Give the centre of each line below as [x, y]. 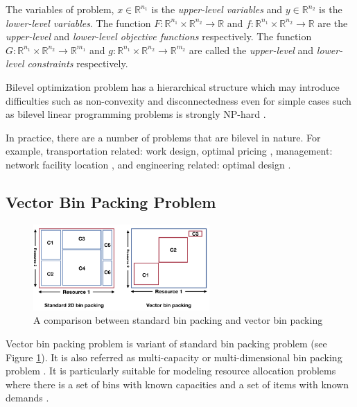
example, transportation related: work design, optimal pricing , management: [169, 151]
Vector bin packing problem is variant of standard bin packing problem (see [166, 343]
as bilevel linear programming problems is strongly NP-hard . [136, 114]
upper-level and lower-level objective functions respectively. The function [159, 36]
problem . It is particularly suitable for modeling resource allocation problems [171, 371]
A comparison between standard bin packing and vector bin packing [178, 320]
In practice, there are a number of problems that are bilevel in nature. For [163, 137]
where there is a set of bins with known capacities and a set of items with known [177, 384]
